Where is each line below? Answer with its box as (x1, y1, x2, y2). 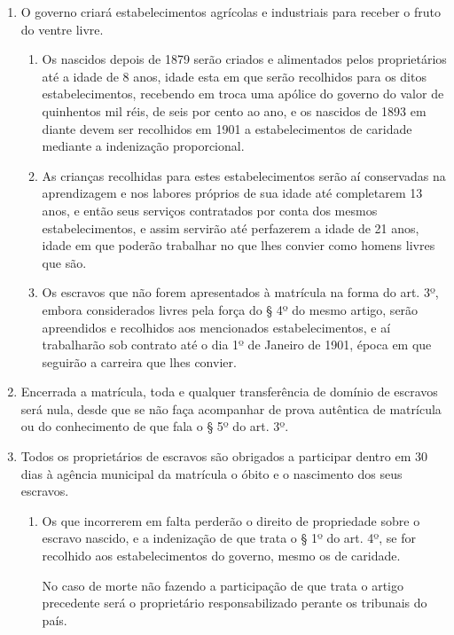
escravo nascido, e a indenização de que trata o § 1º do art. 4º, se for (42, 529, 416, 547)
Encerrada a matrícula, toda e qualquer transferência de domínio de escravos (20, 382, 438, 401)
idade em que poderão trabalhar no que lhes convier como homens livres (42, 236, 435, 255)
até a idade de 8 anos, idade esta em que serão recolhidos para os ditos (42, 67, 427, 85)
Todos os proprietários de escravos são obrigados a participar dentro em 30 (20, 447, 427, 466)
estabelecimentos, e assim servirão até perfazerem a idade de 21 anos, (42, 218, 419, 237)
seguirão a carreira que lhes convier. (42, 352, 237, 371)
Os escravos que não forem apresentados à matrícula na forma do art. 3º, (42, 283, 439, 302)
